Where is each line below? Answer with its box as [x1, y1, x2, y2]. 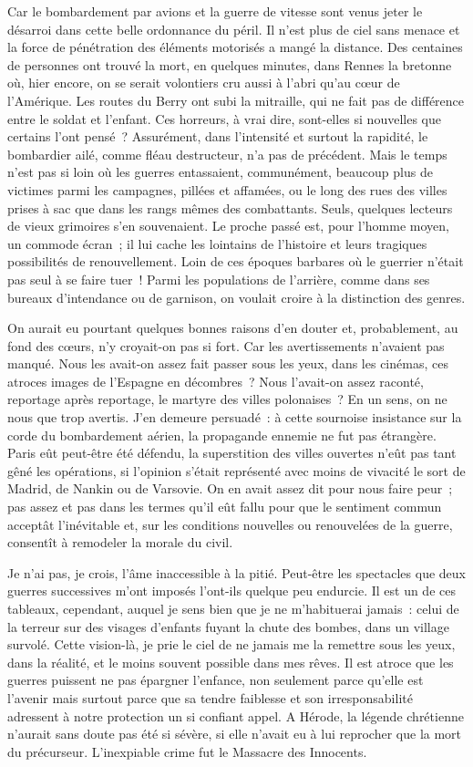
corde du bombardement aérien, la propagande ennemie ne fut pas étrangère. [7, 425, 437, 444]
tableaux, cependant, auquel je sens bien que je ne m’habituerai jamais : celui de [7, 599, 459, 617]
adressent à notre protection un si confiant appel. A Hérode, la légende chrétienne [7, 706, 464, 725]
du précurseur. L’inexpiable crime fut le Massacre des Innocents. [7, 741, 367, 761]
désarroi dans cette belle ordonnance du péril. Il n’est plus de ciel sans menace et [7, 19, 460, 38]
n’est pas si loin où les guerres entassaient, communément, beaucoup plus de [7, 162, 433, 181]
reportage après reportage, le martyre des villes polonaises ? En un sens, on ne [7, 389, 447, 409]
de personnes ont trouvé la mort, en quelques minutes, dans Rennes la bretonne [7, 55, 452, 74]
